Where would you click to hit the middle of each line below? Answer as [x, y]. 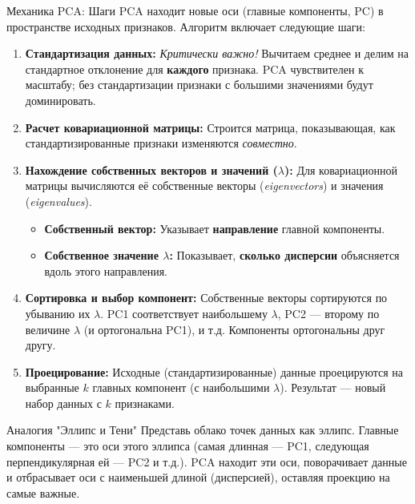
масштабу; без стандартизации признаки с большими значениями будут [199, 85]
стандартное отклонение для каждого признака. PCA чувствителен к [194, 69]
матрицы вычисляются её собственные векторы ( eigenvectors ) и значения [204, 185]
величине [48, 329]
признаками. [145, 403]
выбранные [52, 387]
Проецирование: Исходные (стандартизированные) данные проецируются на [214, 371]
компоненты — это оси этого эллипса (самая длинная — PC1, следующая [188, 446]
